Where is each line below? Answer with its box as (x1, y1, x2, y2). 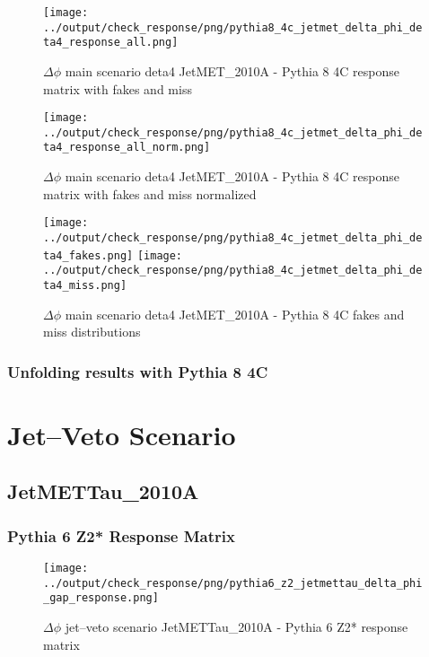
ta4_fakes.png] (43, 249, 134, 262)
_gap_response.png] (43, 591, 159, 605)
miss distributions (43, 322, 141, 341)
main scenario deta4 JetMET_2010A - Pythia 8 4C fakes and (65, 304, 405, 323)
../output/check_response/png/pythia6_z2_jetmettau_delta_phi (43, 576, 423, 590)
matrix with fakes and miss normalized (43, 184, 257, 203)
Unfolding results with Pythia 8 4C (7, 360, 268, 382)
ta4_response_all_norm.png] (43, 141, 211, 154)
